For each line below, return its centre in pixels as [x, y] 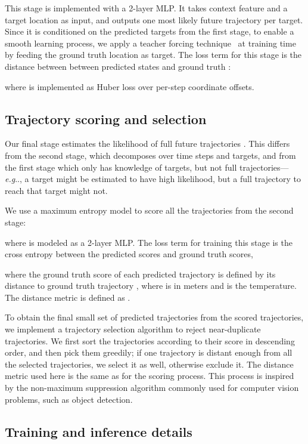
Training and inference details [99, 431]
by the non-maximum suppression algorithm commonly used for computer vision [152, 388]
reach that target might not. [56, 190]
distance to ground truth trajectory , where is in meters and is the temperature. [151, 286]
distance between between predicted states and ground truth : [118, 66]
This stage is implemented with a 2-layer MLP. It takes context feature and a [146, 8]
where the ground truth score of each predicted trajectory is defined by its [140, 274]
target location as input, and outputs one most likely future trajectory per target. [154, 19]
